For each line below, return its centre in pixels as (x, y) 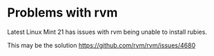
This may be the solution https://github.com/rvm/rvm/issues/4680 (101, 45)
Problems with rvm (62, 13)
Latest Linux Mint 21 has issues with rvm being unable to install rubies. (107, 32)
